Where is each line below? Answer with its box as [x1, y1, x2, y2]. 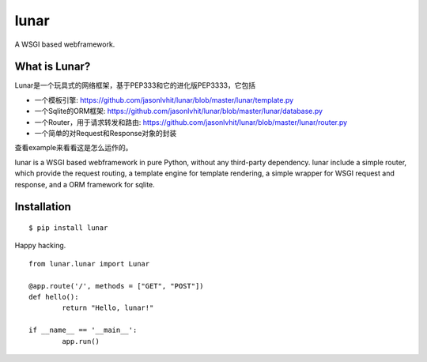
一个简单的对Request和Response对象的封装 [34, 129, 177, 138]
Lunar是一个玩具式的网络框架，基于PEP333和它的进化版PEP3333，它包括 [14, 81, 256, 90]
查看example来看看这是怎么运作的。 [14, 143, 133, 153]
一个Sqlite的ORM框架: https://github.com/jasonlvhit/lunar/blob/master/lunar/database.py [34, 107, 323, 116]
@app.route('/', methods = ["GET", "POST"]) [28, 281, 205, 290]
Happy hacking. [14, 241, 66, 251]
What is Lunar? [14, 60, 91, 74]
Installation [14, 200, 71, 213]
